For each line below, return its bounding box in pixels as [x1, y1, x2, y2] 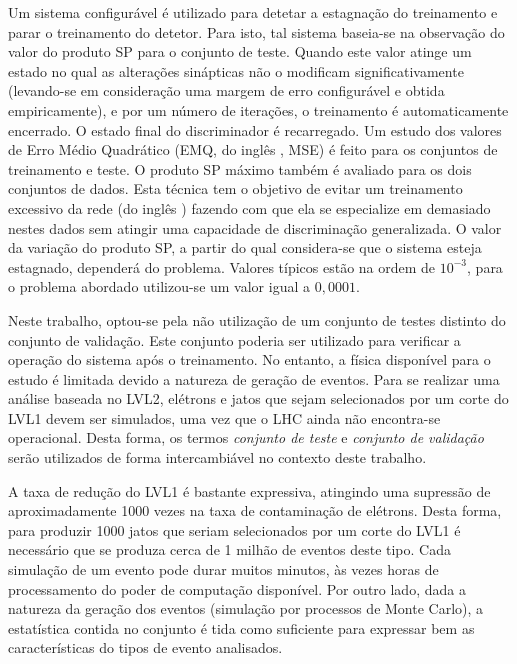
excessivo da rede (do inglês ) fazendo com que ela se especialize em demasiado [8, 197, 491, 218]
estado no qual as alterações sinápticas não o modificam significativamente [8, 60, 464, 81]
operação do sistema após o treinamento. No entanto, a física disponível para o [8, 349, 491, 370]
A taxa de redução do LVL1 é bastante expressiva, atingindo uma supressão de [8, 480, 491, 501]
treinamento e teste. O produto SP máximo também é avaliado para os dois [8, 158, 472, 179]
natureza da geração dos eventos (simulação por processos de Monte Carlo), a [8, 598, 484, 619]
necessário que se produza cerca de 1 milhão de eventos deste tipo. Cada [8, 539, 451, 560]
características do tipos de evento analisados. [8, 637, 283, 658]
